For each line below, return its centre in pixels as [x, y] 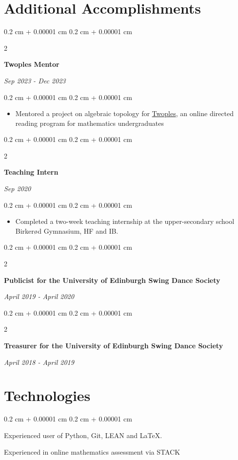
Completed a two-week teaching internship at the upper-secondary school [125, 221]
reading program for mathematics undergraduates [89, 123]
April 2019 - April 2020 [39, 296]
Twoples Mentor [32, 64]
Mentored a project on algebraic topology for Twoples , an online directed [124, 113]
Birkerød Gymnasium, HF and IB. [67, 230]
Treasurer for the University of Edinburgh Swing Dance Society [114, 345]
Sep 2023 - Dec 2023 [35, 80]
